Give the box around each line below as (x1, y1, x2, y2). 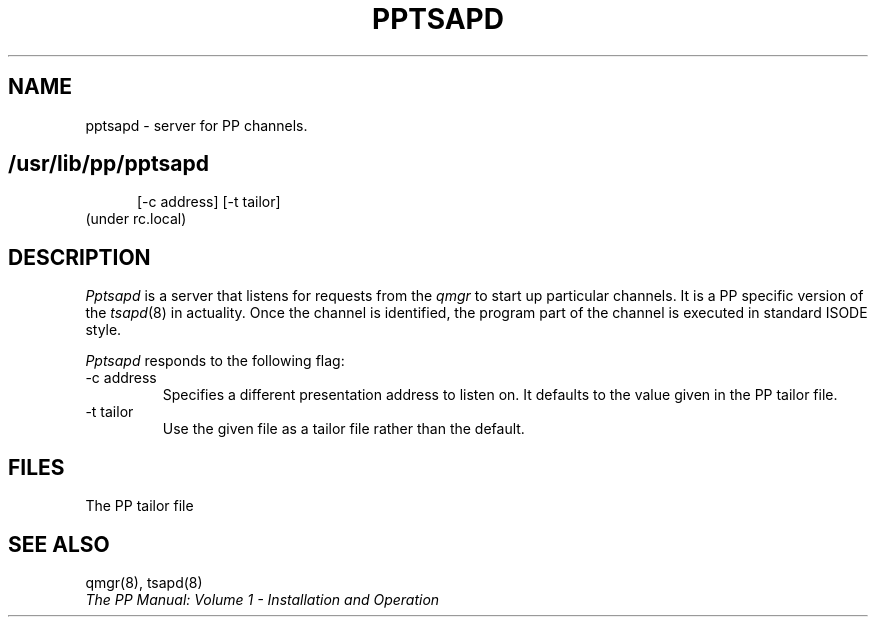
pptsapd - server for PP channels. (85, 116, 308, 134)
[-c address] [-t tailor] (137, 193, 281, 211)
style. (85, 321, 122, 339)
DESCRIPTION (8, 244, 151, 270)
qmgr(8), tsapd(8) (85, 573, 203, 591)
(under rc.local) (85, 210, 187, 228)
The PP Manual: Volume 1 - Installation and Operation (85, 590, 440, 608)
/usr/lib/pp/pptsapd (8, 151, 209, 177)
